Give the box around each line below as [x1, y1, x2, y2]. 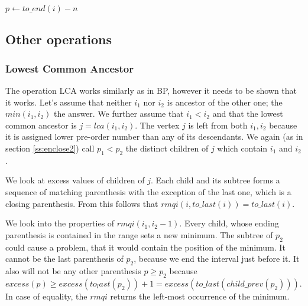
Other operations [5, 30, 112, 48]
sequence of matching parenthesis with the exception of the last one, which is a [5, 185, 291, 198]
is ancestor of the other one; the [167, 96, 283, 108]
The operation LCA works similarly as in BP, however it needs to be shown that [5, 84, 297, 96]
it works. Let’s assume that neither [5, 96, 132, 108]
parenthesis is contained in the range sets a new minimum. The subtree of [5, 228, 273, 241]
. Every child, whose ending [179, 217, 279, 229]
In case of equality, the [5, 289, 87, 302]
